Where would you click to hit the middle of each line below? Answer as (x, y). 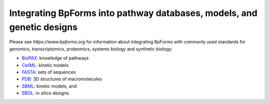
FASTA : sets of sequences (49, 72)
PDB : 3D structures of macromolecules (62, 79)
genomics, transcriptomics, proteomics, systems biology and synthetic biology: (91, 49)
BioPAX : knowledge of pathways (55, 58)
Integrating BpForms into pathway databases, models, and (133, 13)
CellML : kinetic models (45, 65)
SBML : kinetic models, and (49, 86)
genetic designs (43, 27)
